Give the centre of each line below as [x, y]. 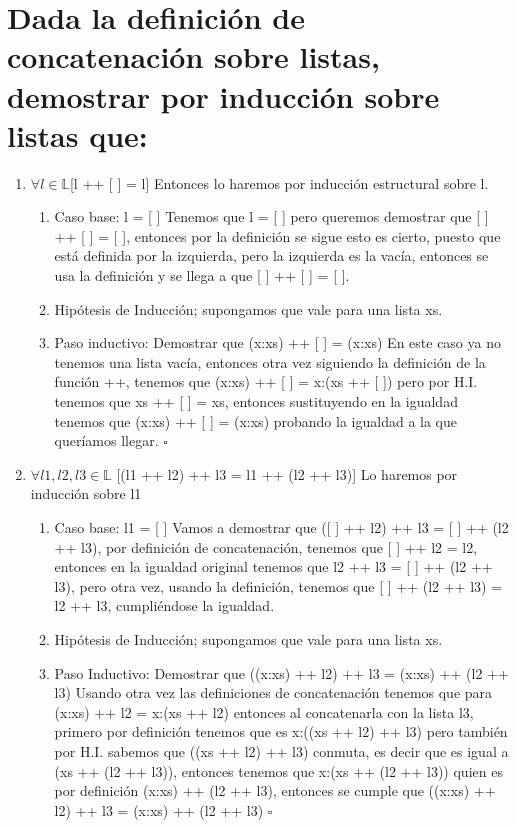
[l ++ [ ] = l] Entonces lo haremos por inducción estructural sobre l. [279, 182]
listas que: [77, 134]
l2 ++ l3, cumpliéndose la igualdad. [164, 605]
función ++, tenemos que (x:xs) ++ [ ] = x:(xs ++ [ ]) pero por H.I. [266, 381]
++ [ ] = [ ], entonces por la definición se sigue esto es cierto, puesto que [277, 235]
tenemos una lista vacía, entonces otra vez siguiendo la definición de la [270, 361]
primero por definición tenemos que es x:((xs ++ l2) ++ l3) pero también [281, 731]
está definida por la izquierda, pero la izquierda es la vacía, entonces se [271, 255]
